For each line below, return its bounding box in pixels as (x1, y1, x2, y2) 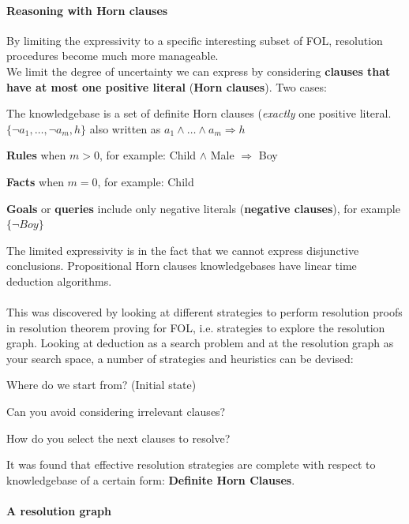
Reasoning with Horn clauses (6, 2, 168, 18)
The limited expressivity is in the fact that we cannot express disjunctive (6, 241, 359, 258)
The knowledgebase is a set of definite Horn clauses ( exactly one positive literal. (6, 105, 392, 122)
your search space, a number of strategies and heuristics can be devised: (6, 350, 354, 366)
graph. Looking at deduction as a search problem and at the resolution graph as (6, 335, 394, 351)
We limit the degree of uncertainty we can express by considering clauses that (6, 62, 391, 79)
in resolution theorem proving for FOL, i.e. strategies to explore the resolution (6, 319, 385, 335)
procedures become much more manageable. (6, 47, 219, 64)
